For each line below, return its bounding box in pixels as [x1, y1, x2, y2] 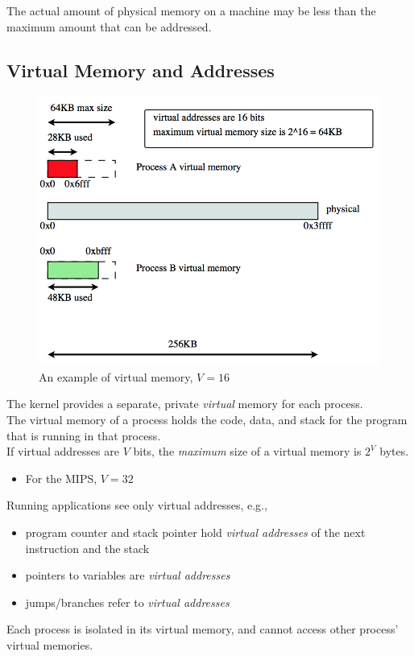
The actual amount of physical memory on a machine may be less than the [6, 2, 376, 19]
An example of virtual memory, [39, 368, 193, 385]
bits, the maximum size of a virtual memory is [133, 443, 362, 460]
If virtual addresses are [6, 443, 119, 460]
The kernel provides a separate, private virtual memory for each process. [6, 395, 363, 412]
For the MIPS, [25, 469, 97, 486]
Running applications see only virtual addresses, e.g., [6, 497, 267, 514]
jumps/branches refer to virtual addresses [25, 593, 230, 610]
